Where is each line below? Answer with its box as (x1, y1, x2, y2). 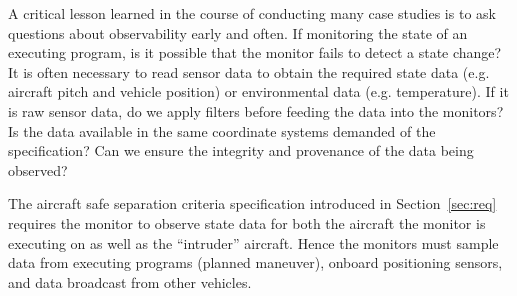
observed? (8, 159, 68, 180)
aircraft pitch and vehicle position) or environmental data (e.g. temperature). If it (8, 81, 509, 102)
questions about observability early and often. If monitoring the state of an (8, 22, 468, 43)
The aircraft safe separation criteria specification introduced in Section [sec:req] (8, 193, 497, 214)
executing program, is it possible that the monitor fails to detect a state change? (8, 42, 502, 63)
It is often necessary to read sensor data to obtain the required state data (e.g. (8, 61, 490, 82)
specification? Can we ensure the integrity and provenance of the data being (8, 140, 474, 161)
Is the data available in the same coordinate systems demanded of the (8, 120, 436, 141)
